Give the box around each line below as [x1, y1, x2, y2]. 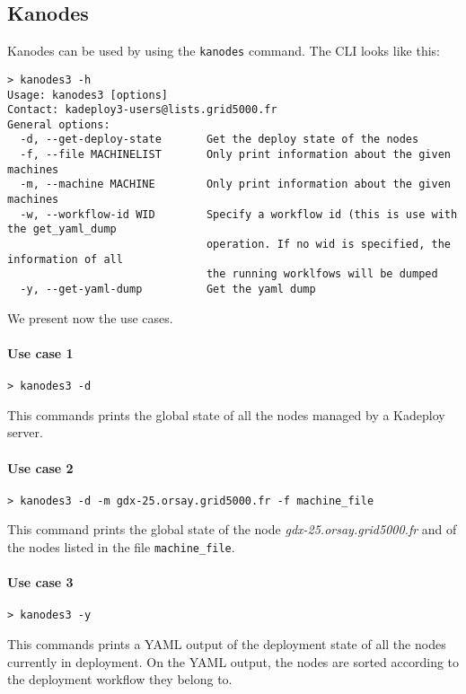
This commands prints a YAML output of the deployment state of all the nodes [7, 635, 446, 654]
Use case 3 [7, 573, 74, 592]
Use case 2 [7, 458, 74, 477]
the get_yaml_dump [7, 223, 117, 236]
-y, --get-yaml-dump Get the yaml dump [20, 283, 316, 296]
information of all [7, 252, 123, 266]
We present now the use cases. [7, 308, 173, 327]
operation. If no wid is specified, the [206, 238, 451, 251]
